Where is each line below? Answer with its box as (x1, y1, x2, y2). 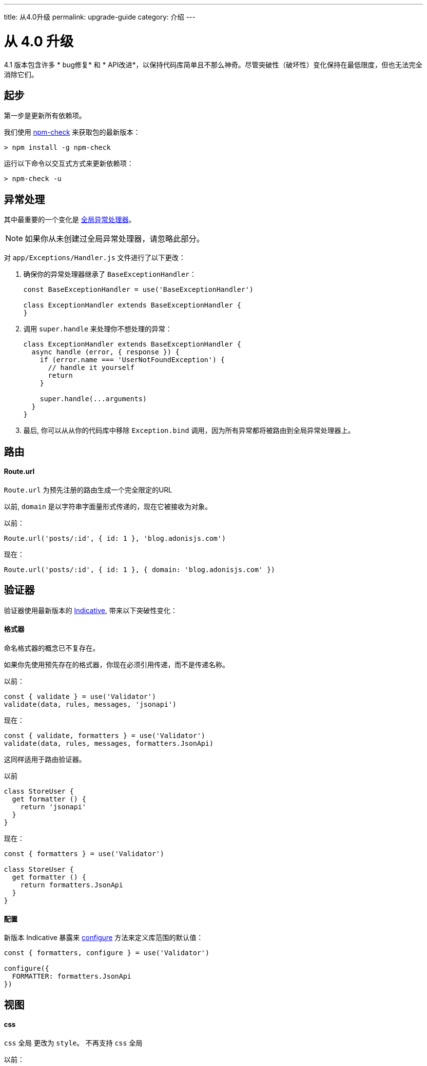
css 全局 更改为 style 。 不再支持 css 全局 (4, 1038, 143, 1047)
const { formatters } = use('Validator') (4, 849, 164, 858)
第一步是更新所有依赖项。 (4, 111, 86, 120)
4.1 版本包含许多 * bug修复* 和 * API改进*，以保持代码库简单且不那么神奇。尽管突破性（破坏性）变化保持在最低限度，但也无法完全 (4, 60, 423, 69)
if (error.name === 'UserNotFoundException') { (39, 356, 225, 364)
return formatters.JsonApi (20, 881, 123, 889)
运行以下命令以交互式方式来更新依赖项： (4, 159, 134, 168)
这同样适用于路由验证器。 (4, 755, 86, 763)
